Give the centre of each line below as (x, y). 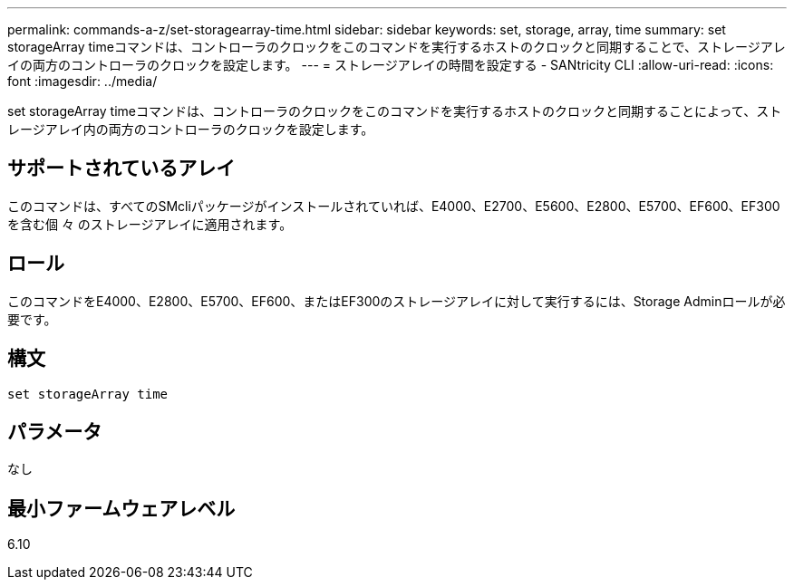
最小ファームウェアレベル (121, 508)
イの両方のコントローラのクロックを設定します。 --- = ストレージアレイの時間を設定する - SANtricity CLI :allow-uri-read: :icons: (391, 65)
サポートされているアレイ (121, 168)
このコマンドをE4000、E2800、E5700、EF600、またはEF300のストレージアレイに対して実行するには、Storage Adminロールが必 (397, 301)
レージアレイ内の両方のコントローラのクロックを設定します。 (191, 129)
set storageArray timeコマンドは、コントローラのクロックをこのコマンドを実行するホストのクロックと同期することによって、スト (395, 111)
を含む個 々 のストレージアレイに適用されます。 (150, 224)
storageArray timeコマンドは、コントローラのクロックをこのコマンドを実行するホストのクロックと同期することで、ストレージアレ (397, 47)
